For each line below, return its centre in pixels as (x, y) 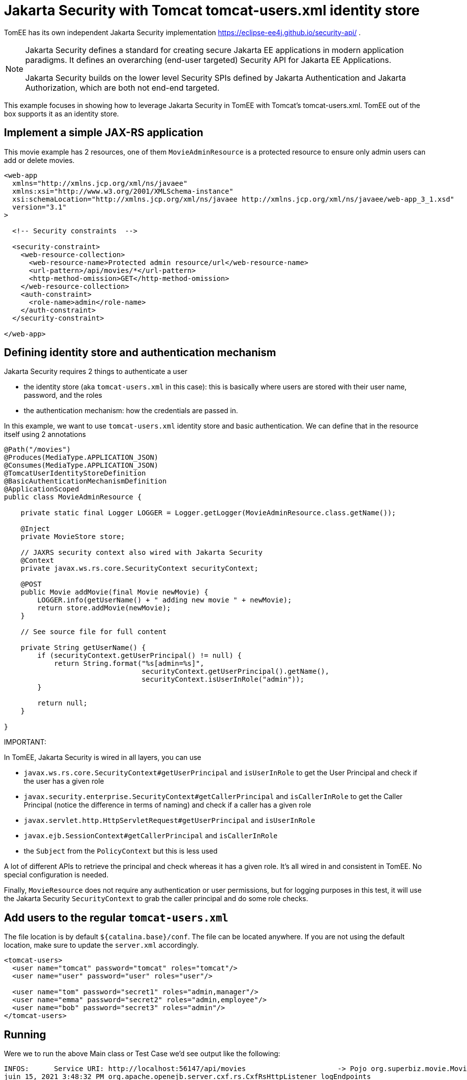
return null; (62, 703)
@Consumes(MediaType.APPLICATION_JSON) (81, 465)
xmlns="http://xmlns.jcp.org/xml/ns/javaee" (100, 183)
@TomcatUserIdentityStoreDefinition (75, 473)
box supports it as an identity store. (62, 113)
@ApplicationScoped (42, 489)
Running (25, 1034)
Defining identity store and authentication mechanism (140, 353)
